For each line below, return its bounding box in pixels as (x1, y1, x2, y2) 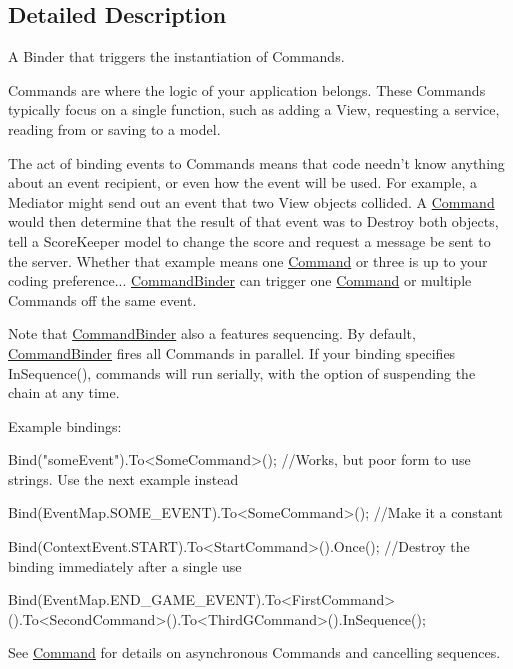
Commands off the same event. (8, 289, 197, 310)
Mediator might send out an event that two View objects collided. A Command (8, 191, 495, 212)
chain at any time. (8, 382, 120, 403)
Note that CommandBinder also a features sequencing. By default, (8, 323, 416, 344)
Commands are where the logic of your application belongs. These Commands (8, 79, 486, 100)
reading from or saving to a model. (8, 118, 221, 139)
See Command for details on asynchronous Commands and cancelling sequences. (8, 642, 501, 663)
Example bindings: (8, 415, 122, 436)
